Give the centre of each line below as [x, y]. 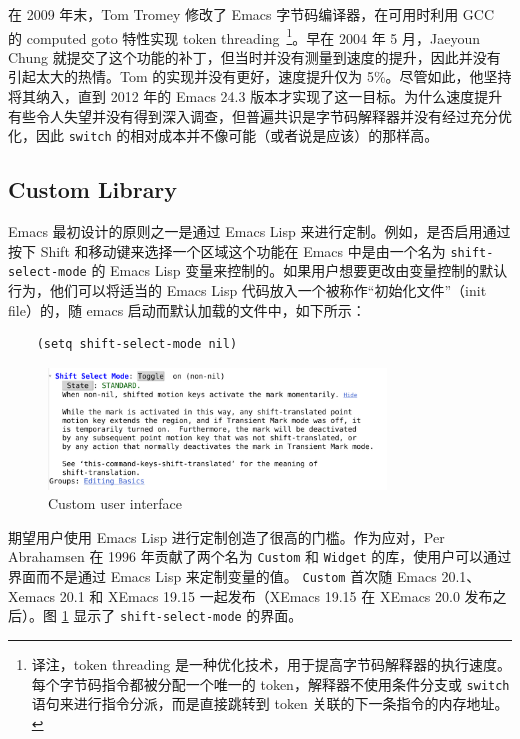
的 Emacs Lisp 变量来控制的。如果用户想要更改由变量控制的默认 [299, 270]
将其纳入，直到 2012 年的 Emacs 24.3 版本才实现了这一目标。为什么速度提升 [255, 96]
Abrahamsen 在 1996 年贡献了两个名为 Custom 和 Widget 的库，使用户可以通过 [260, 556]
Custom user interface [115, 503]
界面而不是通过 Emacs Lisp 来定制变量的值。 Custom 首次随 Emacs [222, 576]
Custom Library [93, 189]
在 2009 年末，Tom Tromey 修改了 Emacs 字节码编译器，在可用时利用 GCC [251, 14]
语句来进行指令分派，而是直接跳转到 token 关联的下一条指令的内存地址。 [270, 703]
